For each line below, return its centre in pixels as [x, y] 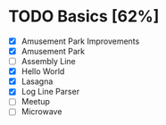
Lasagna [37, 81]
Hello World [43, 71]
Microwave [41, 112]
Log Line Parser [50, 92]
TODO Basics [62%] [84, 17]
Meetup [36, 102]
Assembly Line [49, 62]
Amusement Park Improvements [80, 41]
